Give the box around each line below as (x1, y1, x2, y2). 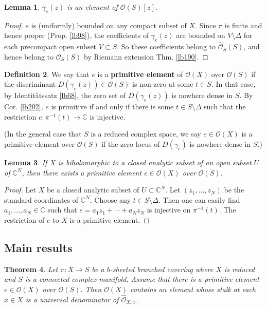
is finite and (224, 20, 262, 30)
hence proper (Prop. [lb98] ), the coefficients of (4, 30, 149, 41)
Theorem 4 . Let (4, 263, 58, 274)
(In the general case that (4, 128, 82, 139)
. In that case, (211, 79, 256, 89)
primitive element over (4, 138, 75, 149)
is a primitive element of (97, 68, 183, 79)
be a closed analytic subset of (46, 184, 139, 195)
